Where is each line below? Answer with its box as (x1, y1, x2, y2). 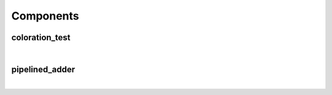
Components (11, 9, 79, 23)
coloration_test (11, 32, 71, 43)
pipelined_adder (11, 64, 75, 74)
